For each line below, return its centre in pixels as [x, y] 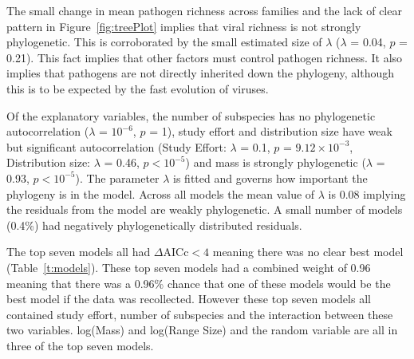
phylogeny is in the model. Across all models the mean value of [161, 193]
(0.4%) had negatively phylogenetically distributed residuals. [154, 225]
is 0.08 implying [367, 193]
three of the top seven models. [80, 345]
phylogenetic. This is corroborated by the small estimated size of [164, 42]
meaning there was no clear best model [308, 252]
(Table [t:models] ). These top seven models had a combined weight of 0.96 [189, 267]
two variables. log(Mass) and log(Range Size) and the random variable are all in [202, 330]
